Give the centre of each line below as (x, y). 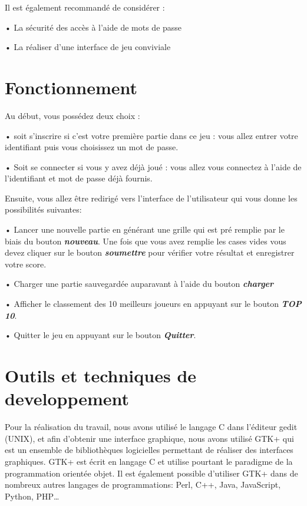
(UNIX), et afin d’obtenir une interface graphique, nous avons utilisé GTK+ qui (149, 438)
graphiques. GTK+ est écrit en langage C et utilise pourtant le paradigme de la (149, 461)
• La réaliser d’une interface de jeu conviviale (88, 47)
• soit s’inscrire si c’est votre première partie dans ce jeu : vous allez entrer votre (151, 135)
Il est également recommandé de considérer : (85, 7)
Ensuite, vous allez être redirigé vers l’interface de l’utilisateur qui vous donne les (151, 198)
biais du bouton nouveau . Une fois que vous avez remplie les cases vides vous (146, 241)
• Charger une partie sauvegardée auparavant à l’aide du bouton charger (139, 284)
